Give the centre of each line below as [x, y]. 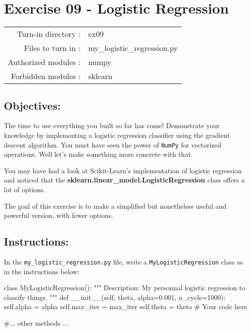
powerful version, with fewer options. [59, 215]
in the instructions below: [42, 271]
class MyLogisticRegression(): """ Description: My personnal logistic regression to [125, 288]
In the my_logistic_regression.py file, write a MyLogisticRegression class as [124, 261]
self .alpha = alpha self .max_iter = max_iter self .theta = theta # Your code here [125, 306]
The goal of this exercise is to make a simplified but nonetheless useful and [115, 206]
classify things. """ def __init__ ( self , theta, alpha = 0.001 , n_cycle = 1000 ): [115, 297]
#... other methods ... [36, 323]
